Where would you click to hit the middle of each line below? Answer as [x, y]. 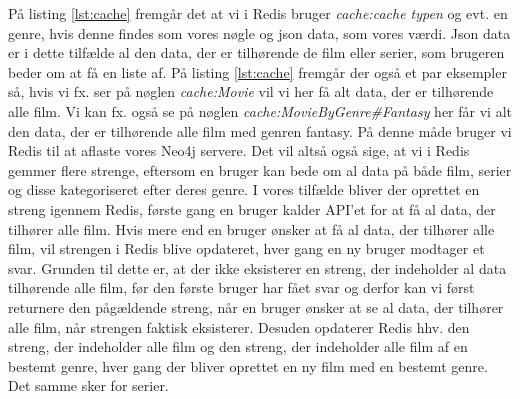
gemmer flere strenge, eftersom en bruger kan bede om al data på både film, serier [260, 169]
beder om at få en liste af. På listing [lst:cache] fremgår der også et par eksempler [257, 71]
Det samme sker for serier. [88, 385]
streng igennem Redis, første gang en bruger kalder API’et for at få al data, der [252, 208]
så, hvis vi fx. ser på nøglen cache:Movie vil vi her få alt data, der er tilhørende [251, 91]
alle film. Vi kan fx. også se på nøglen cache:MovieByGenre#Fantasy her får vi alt [260, 110]
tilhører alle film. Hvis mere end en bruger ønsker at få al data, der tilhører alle [251, 228]
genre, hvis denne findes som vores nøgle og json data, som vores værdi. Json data [259, 32]
